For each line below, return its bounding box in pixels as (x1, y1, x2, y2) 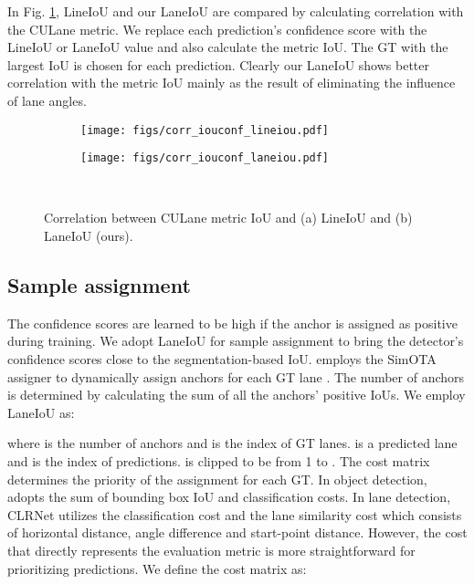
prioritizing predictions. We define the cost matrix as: (7, 558, 307, 578)
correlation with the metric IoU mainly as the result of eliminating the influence (7, 73, 456, 92)
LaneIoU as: (7, 402, 75, 422)
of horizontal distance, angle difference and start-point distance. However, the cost (7, 523, 468, 542)
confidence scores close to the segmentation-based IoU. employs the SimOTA (7, 349, 437, 369)
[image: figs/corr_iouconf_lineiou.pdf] (80, 123, 330, 137)
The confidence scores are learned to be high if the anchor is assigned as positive (7, 313, 458, 332)
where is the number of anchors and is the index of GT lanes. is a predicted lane (7, 433, 458, 453)
